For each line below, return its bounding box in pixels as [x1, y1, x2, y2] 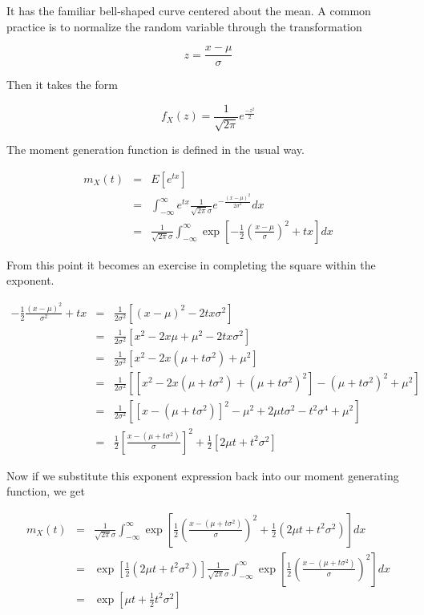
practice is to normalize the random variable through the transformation [6, 18, 362, 34]
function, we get [6, 483, 85, 500]
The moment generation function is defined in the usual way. [6, 141, 305, 158]
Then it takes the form [6, 76, 118, 93]
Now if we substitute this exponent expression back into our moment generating [6, 467, 399, 484]
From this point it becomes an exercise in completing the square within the [6, 256, 376, 273]
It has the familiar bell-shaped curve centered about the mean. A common [6, 2, 371, 18]
